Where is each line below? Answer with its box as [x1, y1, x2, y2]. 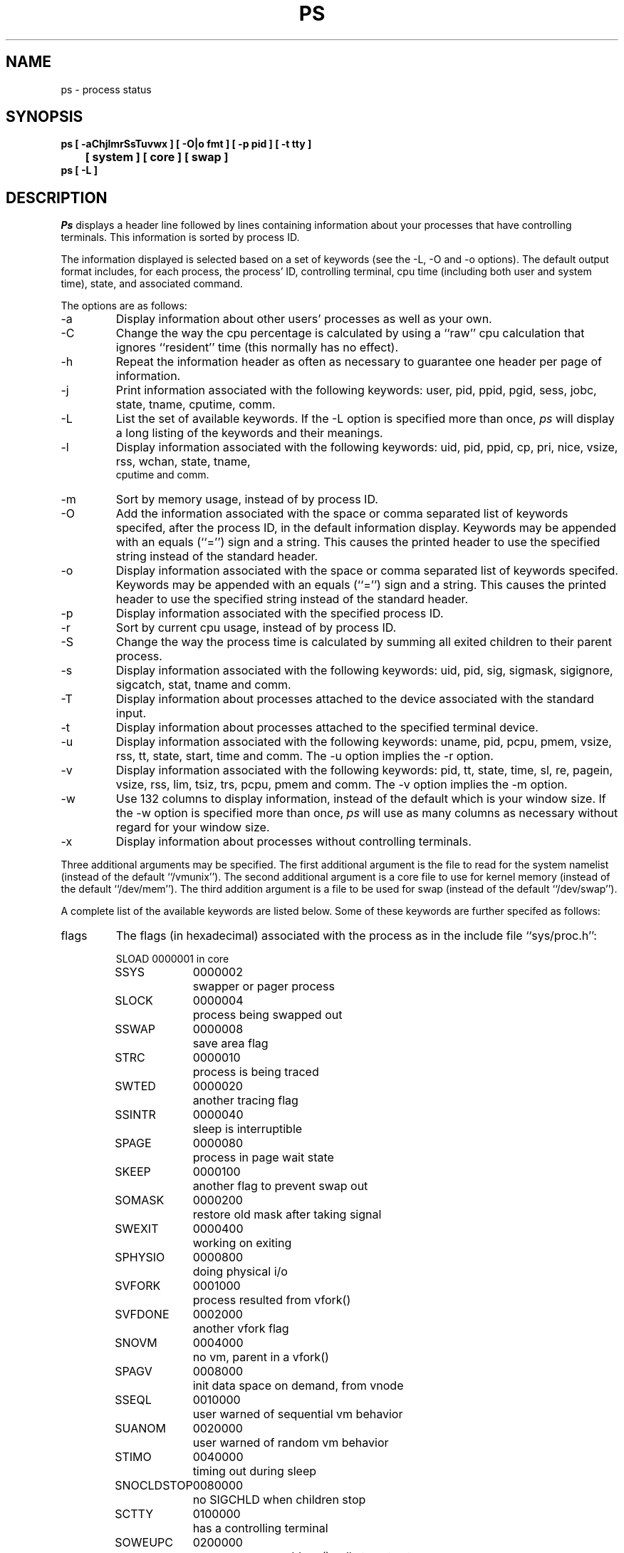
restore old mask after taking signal [192, 1207, 382, 1222]
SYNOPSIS [6, 108, 83, 126]
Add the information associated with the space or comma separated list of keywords [115, 506, 568, 521]
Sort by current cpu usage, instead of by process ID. [115, 620, 397, 635]
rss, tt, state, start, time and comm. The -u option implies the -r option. [115, 749, 494, 764]
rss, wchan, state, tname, [115, 454, 251, 469]
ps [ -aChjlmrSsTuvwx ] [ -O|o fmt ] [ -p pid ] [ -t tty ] [61, 138, 312, 150]
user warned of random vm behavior [192, 1435, 389, 1450]
